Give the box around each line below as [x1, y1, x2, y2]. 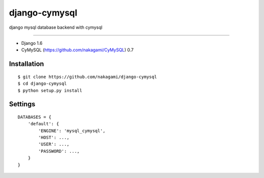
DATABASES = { [18, 114, 51, 119]
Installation [9, 60, 44, 68]
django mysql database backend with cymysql [9, 24, 103, 30]
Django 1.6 [21, 40, 43, 46]
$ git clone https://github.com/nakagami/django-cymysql [18, 74, 157, 79]
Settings [9, 100, 36, 108]
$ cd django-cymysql [18, 81, 67, 86]
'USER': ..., [38, 141, 69, 147]
